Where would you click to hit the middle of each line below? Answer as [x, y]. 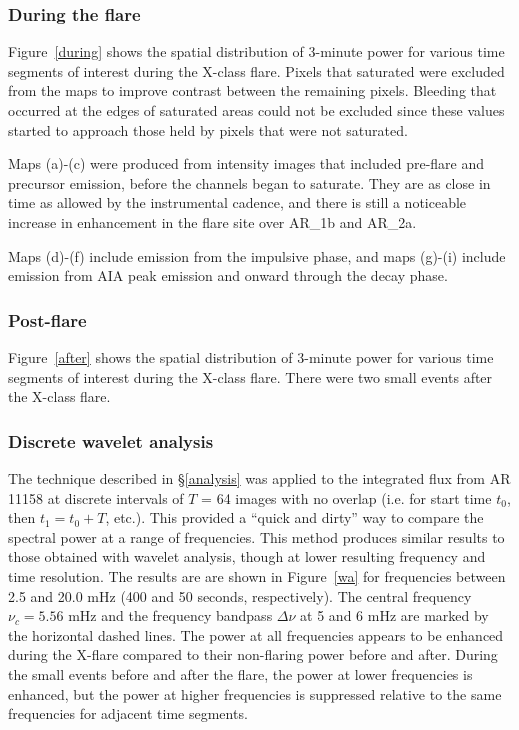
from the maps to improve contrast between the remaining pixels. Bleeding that [252, 90]
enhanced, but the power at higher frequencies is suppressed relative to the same [255, 693]
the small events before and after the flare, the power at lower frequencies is [240, 673]
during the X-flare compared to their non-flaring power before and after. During [253, 654]
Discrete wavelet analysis [111, 440]
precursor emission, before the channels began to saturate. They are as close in [249, 182]
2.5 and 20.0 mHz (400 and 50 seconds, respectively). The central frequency [240, 595]
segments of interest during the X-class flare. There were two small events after [250, 376]
